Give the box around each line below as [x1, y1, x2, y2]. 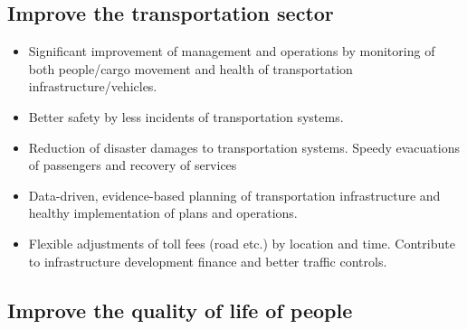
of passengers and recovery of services [28, 155, 237, 174]
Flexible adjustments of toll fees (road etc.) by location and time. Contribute [28, 233, 455, 252]
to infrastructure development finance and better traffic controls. [28, 251, 387, 270]
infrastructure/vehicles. [28, 77, 157, 96]
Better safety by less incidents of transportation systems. [28, 107, 344, 126]
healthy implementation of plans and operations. [28, 203, 298, 222]
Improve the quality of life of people [7, 296, 353, 324]
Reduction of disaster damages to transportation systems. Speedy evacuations [28, 137, 460, 156]
